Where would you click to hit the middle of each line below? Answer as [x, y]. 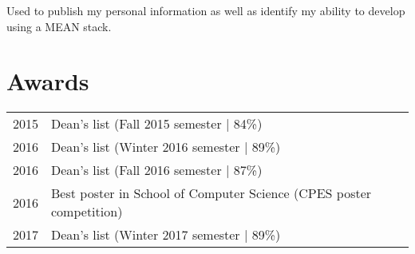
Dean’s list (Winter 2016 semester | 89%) [166, 147]
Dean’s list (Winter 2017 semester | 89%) [166, 235]
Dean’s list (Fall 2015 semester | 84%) [157, 124]
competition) [87, 212]
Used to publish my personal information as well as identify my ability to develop [206, 10]
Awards [48, 81]
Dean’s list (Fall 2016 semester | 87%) [157, 170]
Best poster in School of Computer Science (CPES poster [211, 193]
